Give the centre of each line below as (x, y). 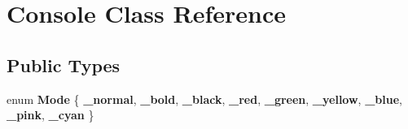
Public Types (64, 64)
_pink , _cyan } (50, 115)
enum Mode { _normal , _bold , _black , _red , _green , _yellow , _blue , (204, 99)
